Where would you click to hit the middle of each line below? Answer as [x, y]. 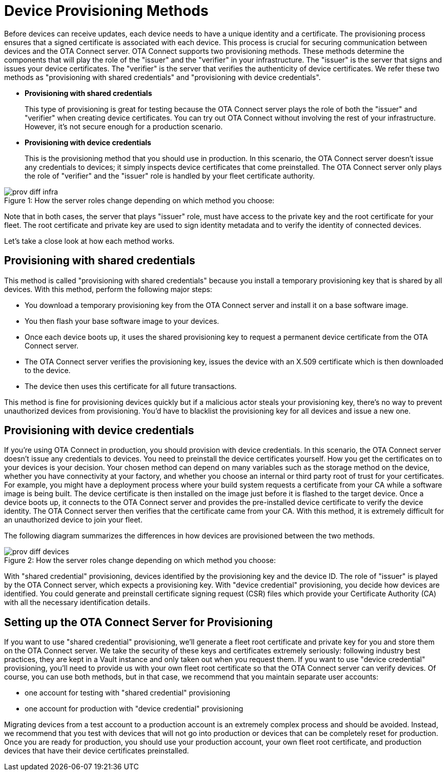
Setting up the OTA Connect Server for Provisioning [138, 622]
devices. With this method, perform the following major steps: [108, 289]
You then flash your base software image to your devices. [122, 321]
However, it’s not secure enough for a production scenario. [124, 126]
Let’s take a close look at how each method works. [89, 241]
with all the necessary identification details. [77, 603]
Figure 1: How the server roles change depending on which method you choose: [139, 200]
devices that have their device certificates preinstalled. [97, 751]
